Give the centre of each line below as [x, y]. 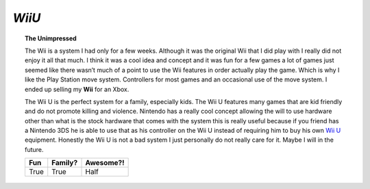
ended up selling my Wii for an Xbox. [77, 89]
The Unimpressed [51, 38]
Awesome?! [105, 163]
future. [34, 149]
